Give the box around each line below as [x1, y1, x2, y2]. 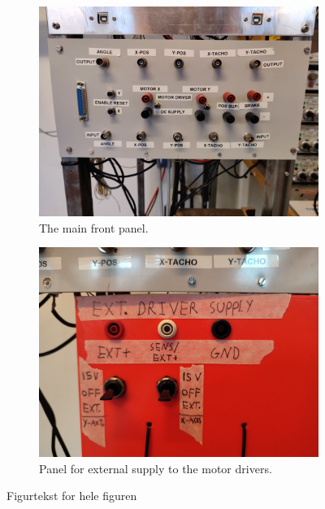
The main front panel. [39, 219, 149, 236]
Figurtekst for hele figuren [6, 487, 137, 504]
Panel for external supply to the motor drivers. [39, 459, 272, 476]
